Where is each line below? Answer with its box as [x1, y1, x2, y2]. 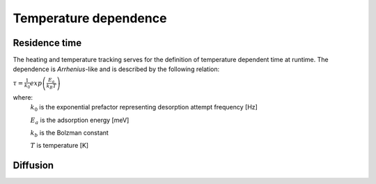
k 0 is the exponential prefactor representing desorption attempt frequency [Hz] [30, 103, 258, 113]
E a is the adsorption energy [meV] [30, 116, 130, 125]
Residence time [13, 37, 82, 49]
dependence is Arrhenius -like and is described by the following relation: [13, 65, 220, 73]
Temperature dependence [13, 10, 167, 26]
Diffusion [13, 160, 54, 171]
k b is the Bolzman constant [30, 129, 109, 139]
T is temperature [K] [30, 141, 89, 150]
